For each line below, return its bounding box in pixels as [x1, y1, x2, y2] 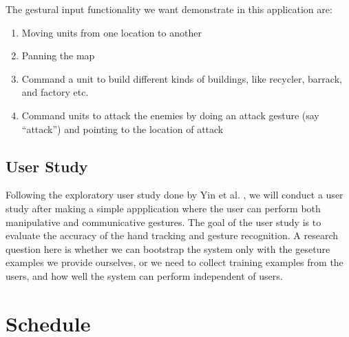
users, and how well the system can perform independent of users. [6, 268, 283, 283]
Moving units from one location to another [21, 25, 202, 39]
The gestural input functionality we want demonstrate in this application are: [6, 2, 332, 16]
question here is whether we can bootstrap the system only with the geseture [6, 241, 330, 256]
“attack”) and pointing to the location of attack [21, 121, 224, 136]
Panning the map [21, 48, 95, 63]
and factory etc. [21, 85, 89, 99]
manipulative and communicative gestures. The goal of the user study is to [6, 214, 321, 229]
